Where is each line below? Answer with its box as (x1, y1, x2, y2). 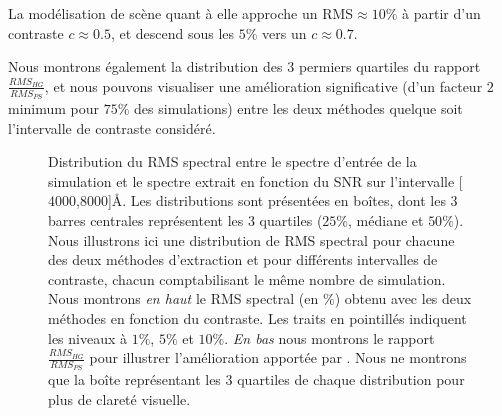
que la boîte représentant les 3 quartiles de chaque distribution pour (48, 369, 465, 390)
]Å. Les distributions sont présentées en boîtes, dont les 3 (107, 190, 458, 211)
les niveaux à (48, 327, 128, 348)
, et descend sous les (110, 22, 235, 43)
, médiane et (348, 209, 424, 230)
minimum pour (8, 98, 100, 119)
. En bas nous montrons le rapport (224, 327, 435, 348)
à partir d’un (402, 3, 481, 23)
